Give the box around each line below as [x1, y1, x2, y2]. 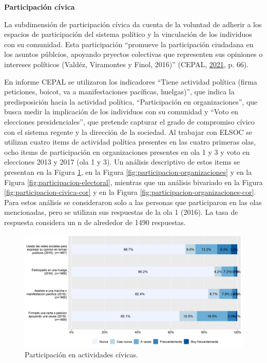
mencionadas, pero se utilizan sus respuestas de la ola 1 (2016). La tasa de [4, 207, 238, 217]
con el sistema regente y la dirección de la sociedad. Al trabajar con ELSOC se [4, 126, 253, 137]
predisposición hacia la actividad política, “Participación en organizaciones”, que [4, 96, 258, 107]
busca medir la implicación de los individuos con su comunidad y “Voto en [4, 106, 239, 117]
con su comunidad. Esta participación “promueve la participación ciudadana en [4, 38, 254, 49]
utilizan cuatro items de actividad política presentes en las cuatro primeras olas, [4, 136, 256, 147]
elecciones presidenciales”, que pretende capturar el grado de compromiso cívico [4, 116, 255, 127]
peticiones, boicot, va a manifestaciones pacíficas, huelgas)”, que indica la [4, 86, 235, 97]
